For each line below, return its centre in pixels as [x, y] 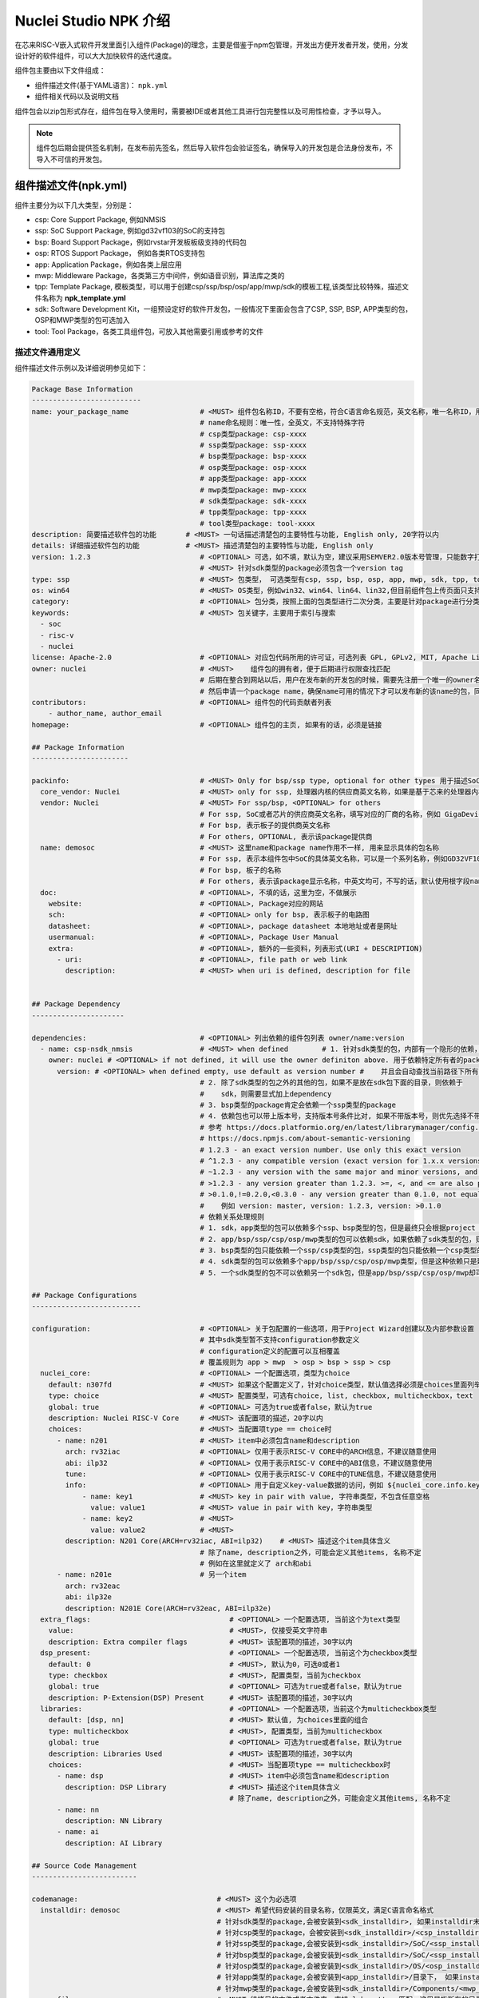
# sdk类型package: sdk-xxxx [253, 501]
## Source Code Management [84, 1865]
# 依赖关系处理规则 [232, 1216]
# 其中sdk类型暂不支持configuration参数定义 [280, 1340]
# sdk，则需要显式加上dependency [266, 1094]
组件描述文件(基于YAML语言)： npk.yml [101, 85]
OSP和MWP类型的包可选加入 [83, 320]
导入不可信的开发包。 [71, 159]
